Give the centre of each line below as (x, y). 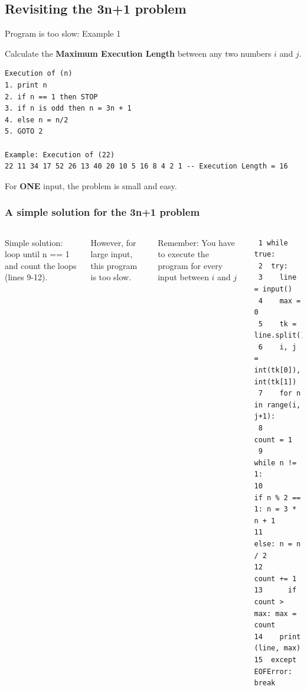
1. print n (26, 85)
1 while (273, 243)
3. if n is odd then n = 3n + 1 (68, 108)
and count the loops (41, 265)
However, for (113, 242)
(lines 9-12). (26, 277)
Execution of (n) (39, 74)
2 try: (273, 266)
